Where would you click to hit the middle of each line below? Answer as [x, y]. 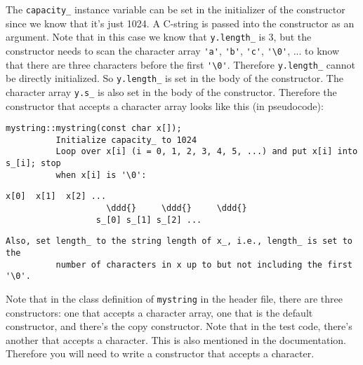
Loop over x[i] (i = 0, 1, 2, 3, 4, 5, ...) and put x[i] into [207, 152]
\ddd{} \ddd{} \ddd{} [177, 208]
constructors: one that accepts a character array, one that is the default [159, 312]
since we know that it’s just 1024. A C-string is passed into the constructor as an [180, 23]
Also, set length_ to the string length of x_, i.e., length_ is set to [179, 241]
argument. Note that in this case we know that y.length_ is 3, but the [159, 37]
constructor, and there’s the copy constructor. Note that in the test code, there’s [179, 326]
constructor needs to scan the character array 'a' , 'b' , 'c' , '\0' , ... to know [173, 50]
